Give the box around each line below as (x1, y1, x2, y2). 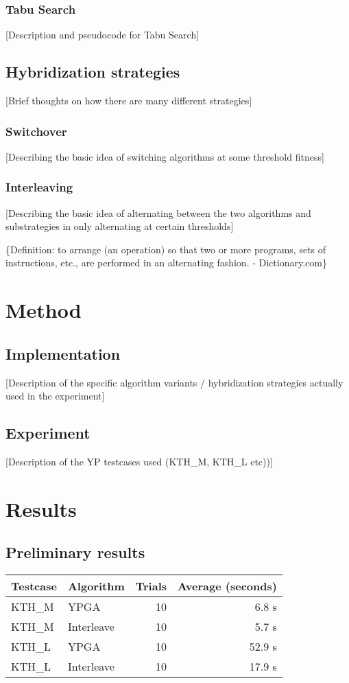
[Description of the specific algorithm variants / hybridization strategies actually (5, 375, 344, 389)
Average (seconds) (178, 578, 277, 594)
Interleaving (5, 178, 73, 196)
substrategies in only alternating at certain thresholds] (5, 219, 234, 233)
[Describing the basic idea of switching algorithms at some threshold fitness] (5, 149, 324, 163)
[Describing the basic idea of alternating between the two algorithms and (5, 205, 311, 220)
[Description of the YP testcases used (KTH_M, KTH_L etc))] (5, 454, 273, 468)
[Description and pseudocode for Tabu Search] (5, 27, 200, 42)
